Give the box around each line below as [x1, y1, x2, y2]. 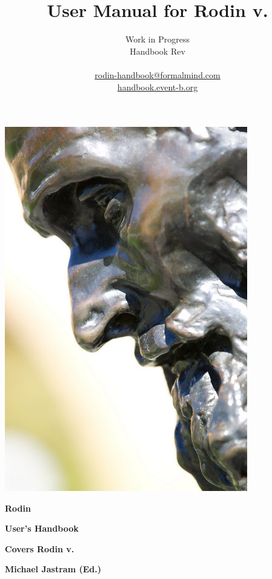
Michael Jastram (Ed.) [5, 563, 101, 575]
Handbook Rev [130, 44, 185, 57]
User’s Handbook [5, 522, 79, 535]
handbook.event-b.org [117, 80, 198, 93]
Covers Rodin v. [5, 542, 75, 555]
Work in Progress [125, 33, 190, 46]
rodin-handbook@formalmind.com [95, 68, 221, 81]
